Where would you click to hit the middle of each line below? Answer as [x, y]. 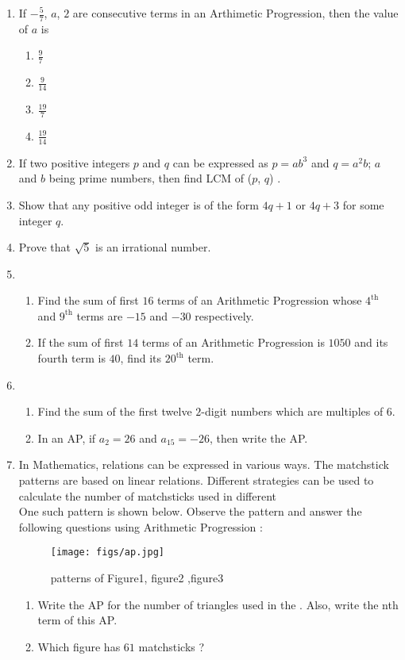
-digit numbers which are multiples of [292, 411]
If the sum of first [81, 342]
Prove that [44, 247]
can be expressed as [220, 162]
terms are [100, 315]
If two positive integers [74, 162]
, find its [141, 358]
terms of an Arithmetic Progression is [233, 342]
